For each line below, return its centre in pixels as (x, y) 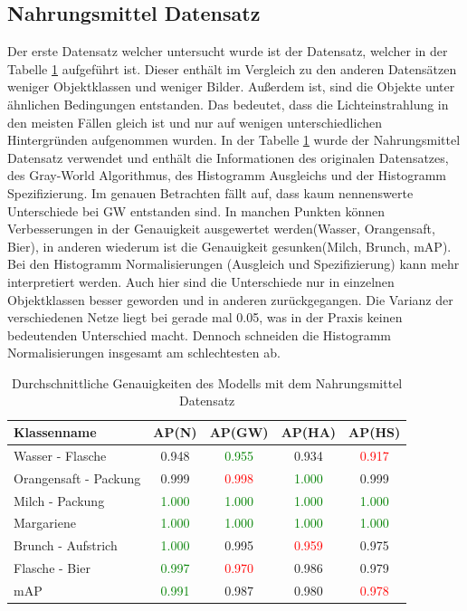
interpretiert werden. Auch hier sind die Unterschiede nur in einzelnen (201, 281)
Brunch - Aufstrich (66, 545)
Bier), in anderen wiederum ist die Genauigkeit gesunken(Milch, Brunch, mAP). (229, 246)
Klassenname (55, 432)
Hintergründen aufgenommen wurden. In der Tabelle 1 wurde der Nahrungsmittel (234, 140)
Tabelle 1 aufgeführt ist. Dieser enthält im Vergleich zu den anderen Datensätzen (232, 68)
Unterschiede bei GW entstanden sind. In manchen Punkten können (196, 210)
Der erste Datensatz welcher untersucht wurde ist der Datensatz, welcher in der (228, 51)
